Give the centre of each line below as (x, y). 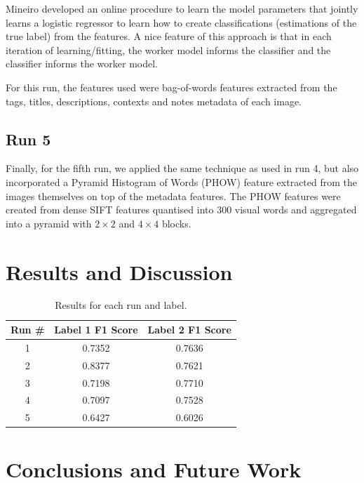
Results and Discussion (119, 271)
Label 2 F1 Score (189, 330)
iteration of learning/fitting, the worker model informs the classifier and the (168, 49)
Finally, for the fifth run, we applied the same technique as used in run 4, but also (182, 168)
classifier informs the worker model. (82, 64)
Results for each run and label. (121, 305)
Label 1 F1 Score (96, 330)
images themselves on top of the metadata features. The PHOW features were (173, 196)
